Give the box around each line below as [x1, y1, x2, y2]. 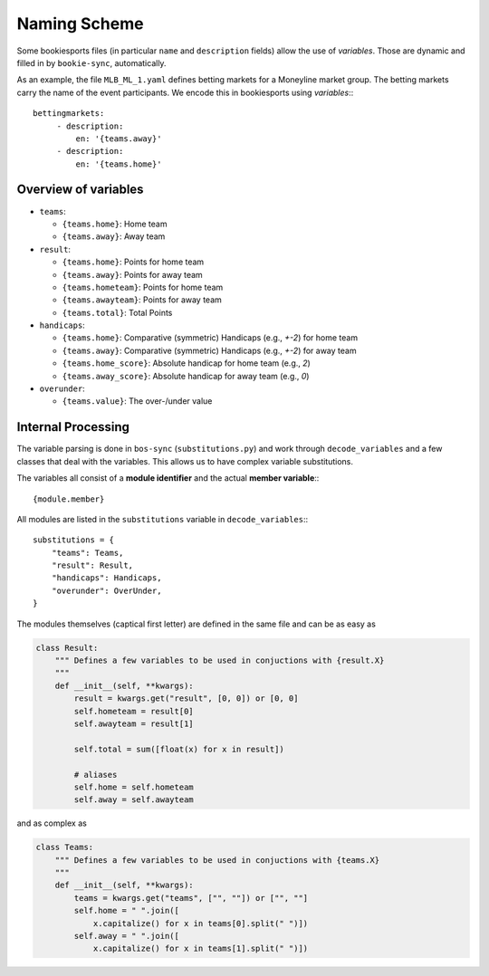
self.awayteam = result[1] [73, 718, 194, 729]
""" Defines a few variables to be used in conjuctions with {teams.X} [54, 855, 380, 865]
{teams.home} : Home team [62, 218, 168, 229]
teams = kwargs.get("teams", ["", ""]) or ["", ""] [73, 893, 309, 903]
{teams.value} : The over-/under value [62, 396, 213, 407]
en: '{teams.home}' [75, 158, 162, 169]
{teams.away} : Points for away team [62, 269, 203, 280]
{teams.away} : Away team [62, 231, 166, 242]
